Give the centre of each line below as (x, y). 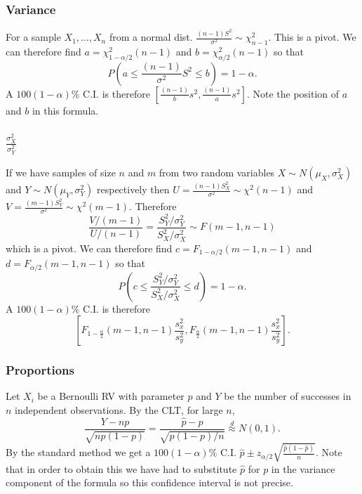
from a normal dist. (151, 37)
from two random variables (217, 173)
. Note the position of (293, 93)
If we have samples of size (61, 173)
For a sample (33, 37)
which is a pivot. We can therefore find (89, 248)
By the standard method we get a (78, 452)
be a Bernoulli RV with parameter (111, 396)
